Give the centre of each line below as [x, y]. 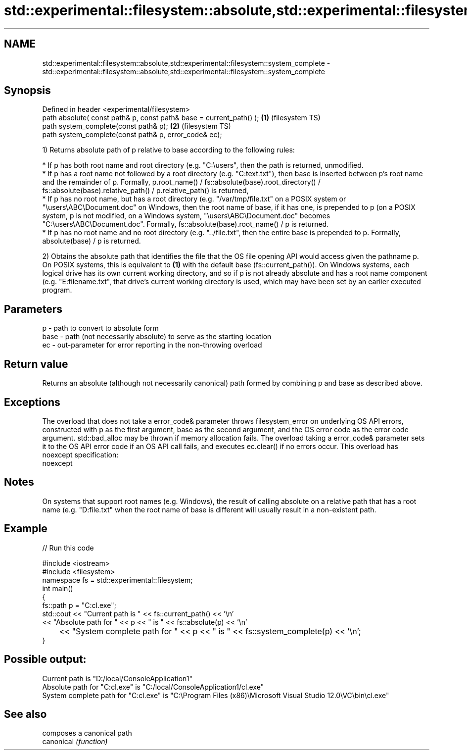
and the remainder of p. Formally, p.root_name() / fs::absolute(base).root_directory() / [181, 182]
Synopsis [27, 91]
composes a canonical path [87, 733]
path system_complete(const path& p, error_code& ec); [132, 135]
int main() [58, 588]
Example [26, 529]
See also [25, 714]
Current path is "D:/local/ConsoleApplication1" [117, 678]
